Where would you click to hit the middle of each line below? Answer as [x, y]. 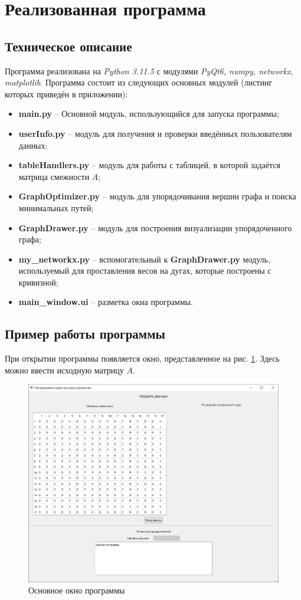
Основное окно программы [77, 590]
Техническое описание [68, 46]
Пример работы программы [85, 334]
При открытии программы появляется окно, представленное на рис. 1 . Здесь [142, 358]
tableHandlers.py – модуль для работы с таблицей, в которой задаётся [150, 165]
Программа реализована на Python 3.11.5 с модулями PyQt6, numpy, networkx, [149, 71]
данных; [33, 145]
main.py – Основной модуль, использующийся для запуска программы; [149, 114]
